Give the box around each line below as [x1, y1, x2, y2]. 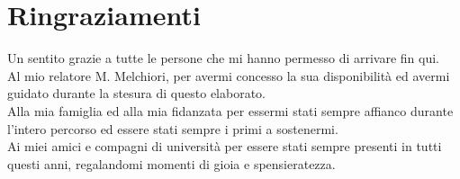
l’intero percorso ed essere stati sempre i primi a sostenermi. [7, 119, 338, 138]
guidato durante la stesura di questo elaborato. [7, 84, 266, 103]
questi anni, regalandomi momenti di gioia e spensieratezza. [7, 154, 336, 173]
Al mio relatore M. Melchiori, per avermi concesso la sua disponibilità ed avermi [7, 66, 450, 85]
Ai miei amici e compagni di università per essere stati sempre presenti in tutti [7, 137, 442, 156]
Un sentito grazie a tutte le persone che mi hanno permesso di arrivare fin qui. [7, 49, 440, 67]
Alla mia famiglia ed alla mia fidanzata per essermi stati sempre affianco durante [7, 101, 454, 120]
